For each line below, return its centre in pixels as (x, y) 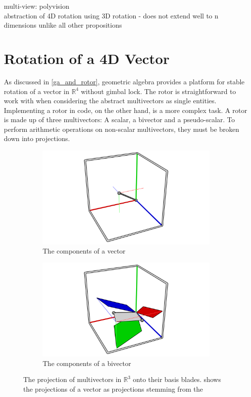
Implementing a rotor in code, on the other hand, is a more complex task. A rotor (126, 110)
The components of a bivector (87, 363)
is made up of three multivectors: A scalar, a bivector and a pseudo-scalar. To (119, 119)
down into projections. (37, 138)
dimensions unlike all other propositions (63, 25)
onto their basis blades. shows (177, 379)
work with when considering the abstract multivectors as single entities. (110, 101)
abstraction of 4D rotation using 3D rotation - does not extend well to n (111, 15)
